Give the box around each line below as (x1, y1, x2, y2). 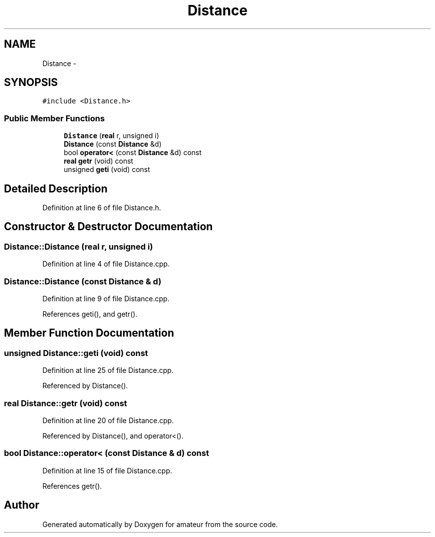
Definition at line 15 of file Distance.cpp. (42, 466, 172, 475)
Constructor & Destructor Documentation (4, 220, 213, 233)
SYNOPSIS (4, 76, 58, 89)
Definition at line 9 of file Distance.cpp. (42, 294, 170, 303)
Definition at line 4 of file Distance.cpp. (42, 260, 170, 268)
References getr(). (42, 481, 102, 490)
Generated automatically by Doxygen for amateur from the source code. (42, 520, 278, 529)
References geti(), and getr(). (42, 310, 138, 318)
